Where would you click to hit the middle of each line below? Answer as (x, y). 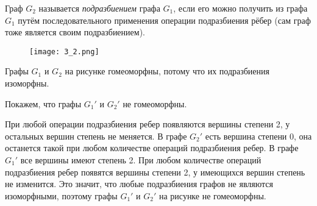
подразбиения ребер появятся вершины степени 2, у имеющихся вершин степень (155, 172)
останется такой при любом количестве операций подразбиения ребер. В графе (152, 148)
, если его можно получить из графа (240, 8)
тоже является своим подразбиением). (75, 32)
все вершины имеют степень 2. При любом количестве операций (141, 160)
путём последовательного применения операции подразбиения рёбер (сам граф (164, 20)
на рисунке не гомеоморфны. (212, 195)
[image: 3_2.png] (64, 51)
